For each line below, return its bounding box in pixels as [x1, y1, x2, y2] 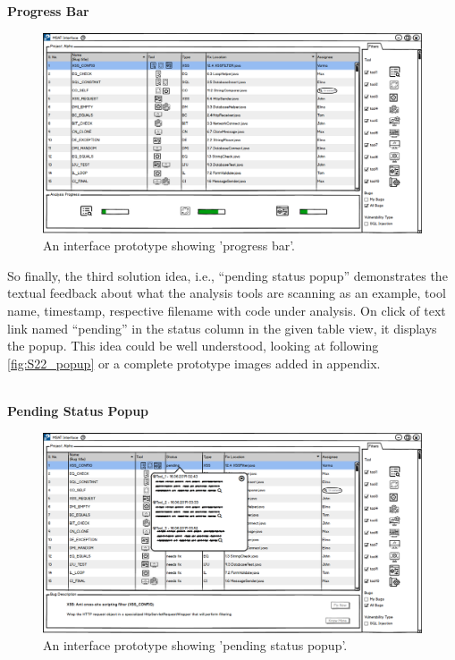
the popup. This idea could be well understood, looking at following [7, 336, 379, 355]
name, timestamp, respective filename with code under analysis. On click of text [7, 300, 446, 319]
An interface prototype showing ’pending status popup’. [43, 636, 348, 655]
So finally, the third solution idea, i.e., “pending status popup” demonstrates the [7, 266, 448, 284]
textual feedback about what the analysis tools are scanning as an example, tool [7, 283, 446, 302]
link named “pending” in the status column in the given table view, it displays [7, 318, 437, 337]
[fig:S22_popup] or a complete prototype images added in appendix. [7, 353, 381, 372]
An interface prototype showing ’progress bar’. [43, 236, 296, 255]
